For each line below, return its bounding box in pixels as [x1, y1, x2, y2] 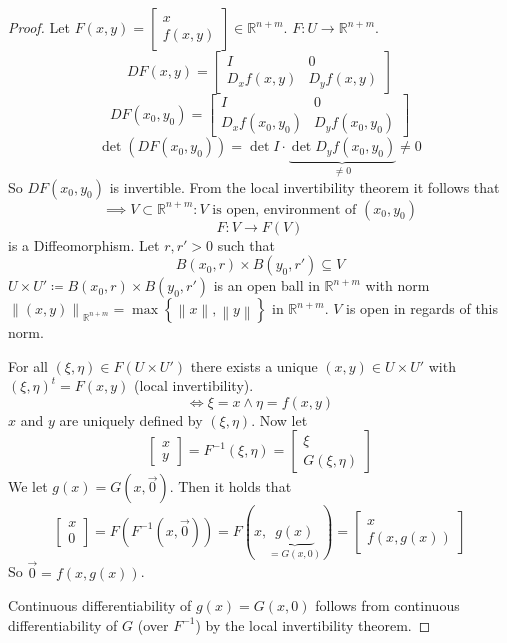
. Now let [251, 409, 308, 430]
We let [8, 476, 48, 497]
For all [8, 355, 48, 376]
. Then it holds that [169, 476, 292, 497]
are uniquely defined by [59, 409, 203, 430]
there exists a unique [190, 355, 318, 376]
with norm [365, 275, 430, 296]
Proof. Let [8, 17, 70, 37]
